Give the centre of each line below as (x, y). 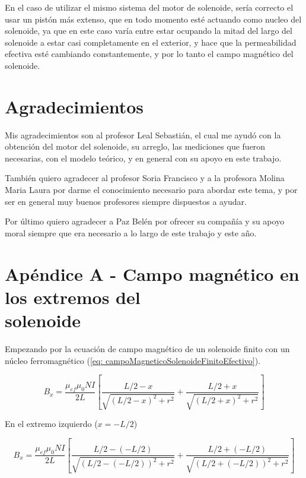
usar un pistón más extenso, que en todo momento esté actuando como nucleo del (153, 19)
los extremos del (73, 297)
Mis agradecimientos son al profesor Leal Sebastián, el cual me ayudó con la (143, 134)
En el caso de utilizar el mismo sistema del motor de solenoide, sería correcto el (149, 7)
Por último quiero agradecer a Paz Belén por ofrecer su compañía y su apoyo (145, 221)
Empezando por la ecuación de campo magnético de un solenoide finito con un (147, 348)
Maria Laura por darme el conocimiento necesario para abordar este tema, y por (151, 190)
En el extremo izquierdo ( (51, 424)
